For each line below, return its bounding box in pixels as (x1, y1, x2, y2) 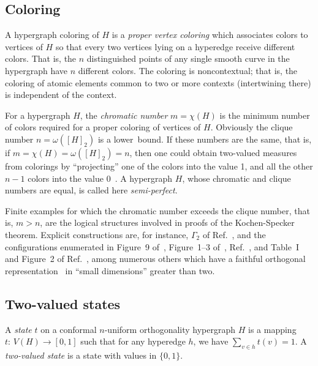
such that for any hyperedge (80, 335, 186, 348)
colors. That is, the (5, 52, 77, 65)
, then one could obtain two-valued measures (129, 146, 297, 159)
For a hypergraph (5, 108, 70, 121)
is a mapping (248, 323, 297, 335)
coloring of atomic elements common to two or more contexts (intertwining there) (5, 76, 311, 89)
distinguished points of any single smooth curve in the (86, 52, 290, 65)
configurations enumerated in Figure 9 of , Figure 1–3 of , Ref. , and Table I (5, 240, 299, 253)
